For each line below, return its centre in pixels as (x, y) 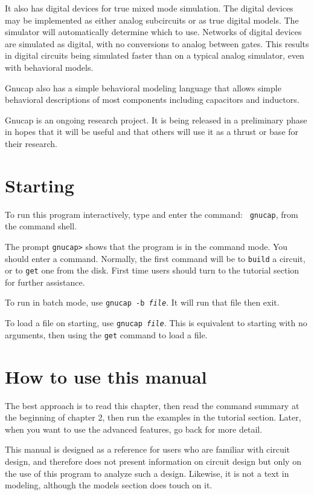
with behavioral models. (49, 67)
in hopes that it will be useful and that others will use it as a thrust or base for (152, 132)
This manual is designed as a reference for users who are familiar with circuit (148, 449)
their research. (31, 143)
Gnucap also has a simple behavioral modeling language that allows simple (143, 87)
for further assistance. (45, 282)
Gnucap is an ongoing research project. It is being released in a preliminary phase (156, 120)
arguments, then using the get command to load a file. (106, 334)
